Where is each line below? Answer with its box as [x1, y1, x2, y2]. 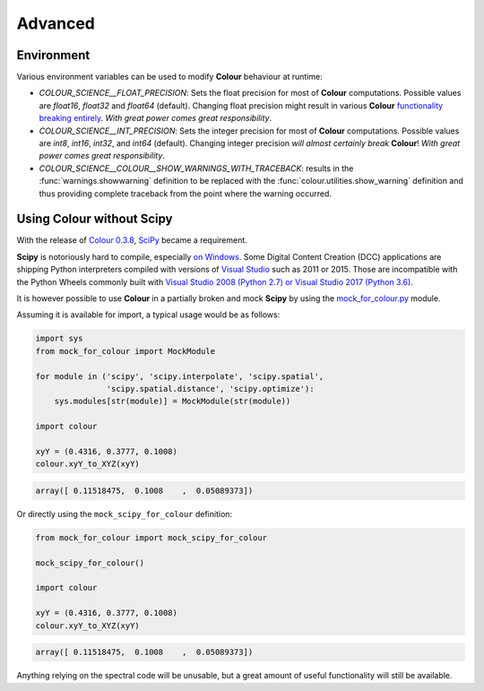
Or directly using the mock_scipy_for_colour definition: [16, 508, 233, 519]
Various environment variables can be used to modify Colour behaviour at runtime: [16, 72, 323, 82]
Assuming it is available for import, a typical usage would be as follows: [16, 309, 281, 320]
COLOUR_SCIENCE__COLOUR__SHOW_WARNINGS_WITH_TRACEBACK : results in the [39, 162, 354, 174]
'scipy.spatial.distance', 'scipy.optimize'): [106, 384, 315, 393]
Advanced [16, 13, 96, 33]
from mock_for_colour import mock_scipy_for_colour [35, 532, 268, 542]
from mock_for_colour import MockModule [35, 346, 215, 356]
